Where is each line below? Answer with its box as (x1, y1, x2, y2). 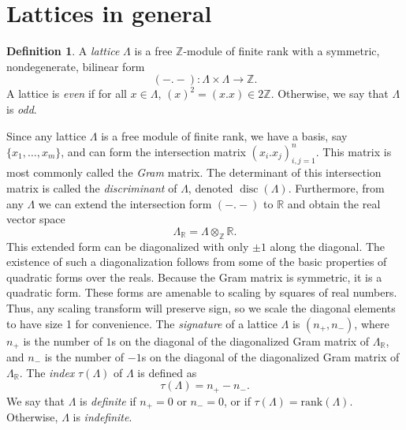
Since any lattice (6, 127, 87, 144)
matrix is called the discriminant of (6, 179, 177, 196)
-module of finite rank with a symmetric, (183, 43, 380, 59)
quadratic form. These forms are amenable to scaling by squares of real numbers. (6, 284, 397, 301)
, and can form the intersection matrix (61, 143, 246, 159)
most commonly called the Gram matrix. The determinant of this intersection (6, 164, 382, 181)
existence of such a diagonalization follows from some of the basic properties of (6, 253, 387, 270)
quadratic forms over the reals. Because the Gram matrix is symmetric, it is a (6, 268, 382, 285)
